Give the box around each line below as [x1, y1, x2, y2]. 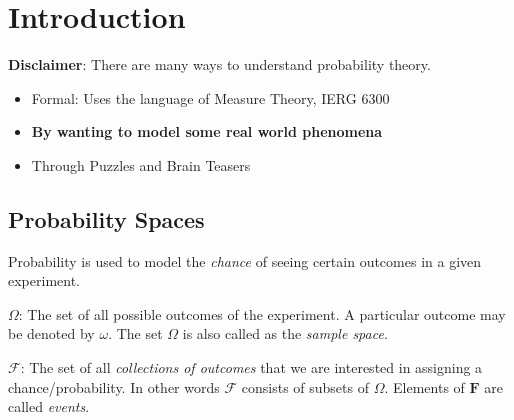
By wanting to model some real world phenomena [31, 121, 383, 142]
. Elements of [384, 376, 465, 397]
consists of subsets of [241, 376, 369, 397]
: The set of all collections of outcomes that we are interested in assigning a [20, 357, 483, 378]
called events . [8, 396, 90, 417]
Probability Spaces [8, 203, 205, 234]
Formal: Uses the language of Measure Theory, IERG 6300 [31, 87, 390, 108]
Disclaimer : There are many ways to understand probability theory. [8, 54, 431, 75]
